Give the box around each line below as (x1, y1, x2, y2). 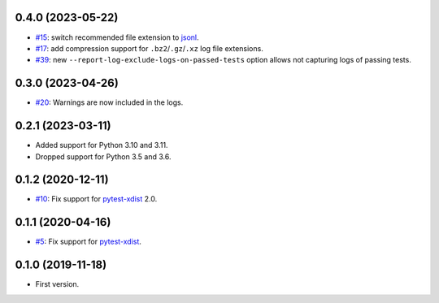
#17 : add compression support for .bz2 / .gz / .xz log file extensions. (35, 43, 263, 53)
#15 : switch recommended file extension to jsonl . (35, 32, 199, 42)
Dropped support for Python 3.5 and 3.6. (35, 151, 172, 162)
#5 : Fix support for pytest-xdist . (35, 236, 142, 247)
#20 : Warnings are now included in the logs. (35, 97, 184, 107)
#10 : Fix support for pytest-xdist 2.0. (35, 194, 158, 204)
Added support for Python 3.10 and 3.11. (35, 141, 168, 150)
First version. (35, 279, 80, 289)
